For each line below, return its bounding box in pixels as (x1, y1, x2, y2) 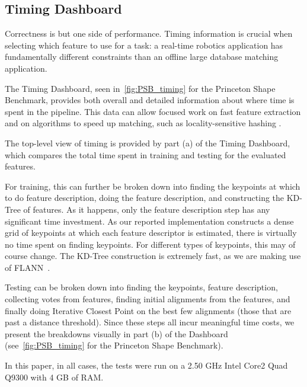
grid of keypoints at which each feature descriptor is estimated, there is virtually (5, 226, 297, 239)
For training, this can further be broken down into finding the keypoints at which (5, 180, 300, 192)
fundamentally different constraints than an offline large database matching (5, 50, 279, 63)
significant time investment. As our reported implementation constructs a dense (5, 215, 294, 227)
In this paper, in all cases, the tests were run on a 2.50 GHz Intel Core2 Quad (5, 359, 288, 372)
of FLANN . (5, 261, 50, 273)
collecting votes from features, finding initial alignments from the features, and (5, 293, 290, 305)
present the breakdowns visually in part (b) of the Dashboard (5, 327, 228, 340)
